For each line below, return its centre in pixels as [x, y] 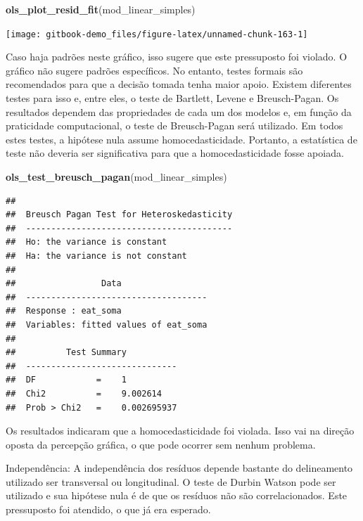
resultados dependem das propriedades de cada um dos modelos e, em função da [179, 111]
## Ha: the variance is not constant [96, 256]
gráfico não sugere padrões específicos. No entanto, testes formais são [154, 70]
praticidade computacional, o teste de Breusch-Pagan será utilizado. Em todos [174, 126]
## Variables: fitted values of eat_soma [107, 324]
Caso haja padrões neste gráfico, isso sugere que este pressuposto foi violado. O [177, 57]
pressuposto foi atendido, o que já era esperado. [108, 509]
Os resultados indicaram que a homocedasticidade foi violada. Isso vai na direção [180, 431]
